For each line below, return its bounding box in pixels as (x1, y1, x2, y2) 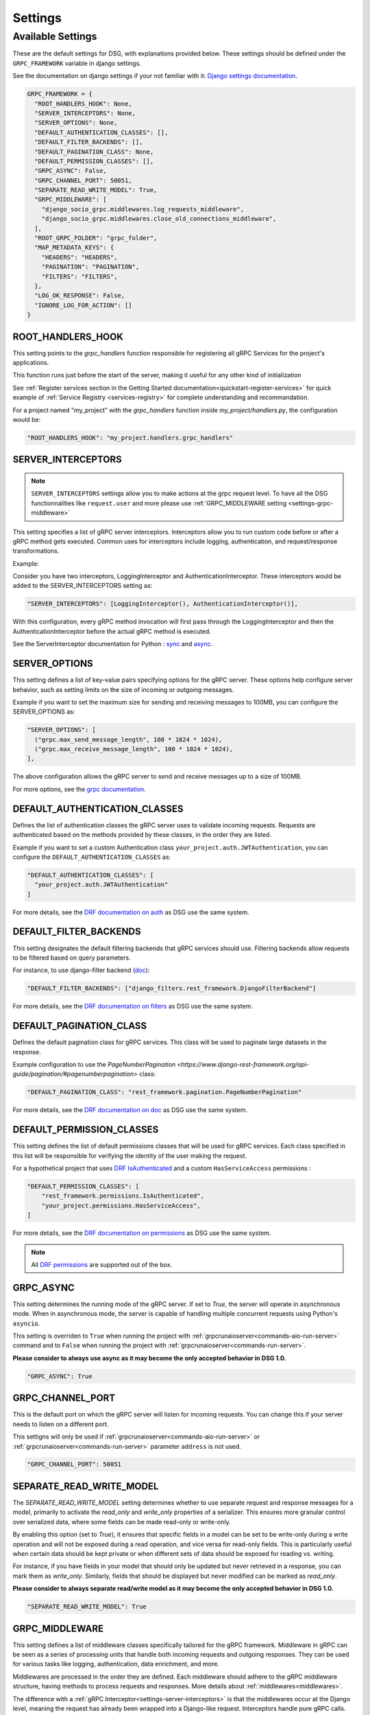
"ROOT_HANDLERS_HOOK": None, (34, 99, 133, 108)
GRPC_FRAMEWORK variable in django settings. (12, 59, 142, 67)
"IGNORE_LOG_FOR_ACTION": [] (34, 301, 133, 309)
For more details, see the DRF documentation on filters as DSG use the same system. (12, 1002, 253, 1010)
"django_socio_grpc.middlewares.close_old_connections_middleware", (41, 215, 277, 223)
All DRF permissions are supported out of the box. (31, 1260, 173, 1268)
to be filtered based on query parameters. (12, 954, 131, 962)
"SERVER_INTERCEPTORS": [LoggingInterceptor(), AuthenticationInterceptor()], (27, 600, 298, 608)
